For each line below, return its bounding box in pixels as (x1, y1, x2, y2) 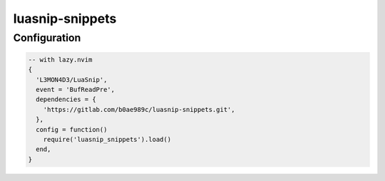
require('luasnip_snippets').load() (43, 135, 171, 143)
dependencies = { (36, 95, 96, 103)
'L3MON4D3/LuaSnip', (36, 76, 108, 83)
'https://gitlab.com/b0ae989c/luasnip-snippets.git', (43, 105, 235, 113)
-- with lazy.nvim (28, 56, 93, 63)
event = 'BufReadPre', (36, 86, 115, 93)
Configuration (13, 31, 81, 44)
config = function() (36, 125, 108, 133)
